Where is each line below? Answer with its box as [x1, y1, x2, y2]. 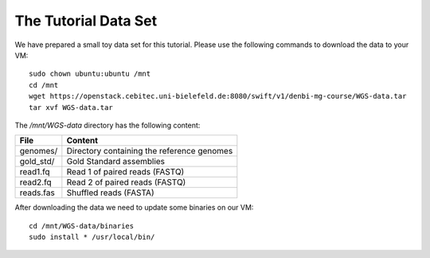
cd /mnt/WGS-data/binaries [29, 221, 135, 230]
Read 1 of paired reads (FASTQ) [66, 166, 185, 178]
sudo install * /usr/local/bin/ [29, 233, 155, 242]
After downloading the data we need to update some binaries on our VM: [14, 203, 254, 213]
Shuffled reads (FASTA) [66, 187, 154, 198]
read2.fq [19, 177, 52, 188]
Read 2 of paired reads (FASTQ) [66, 177, 186, 188]
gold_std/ [19, 156, 55, 167]
